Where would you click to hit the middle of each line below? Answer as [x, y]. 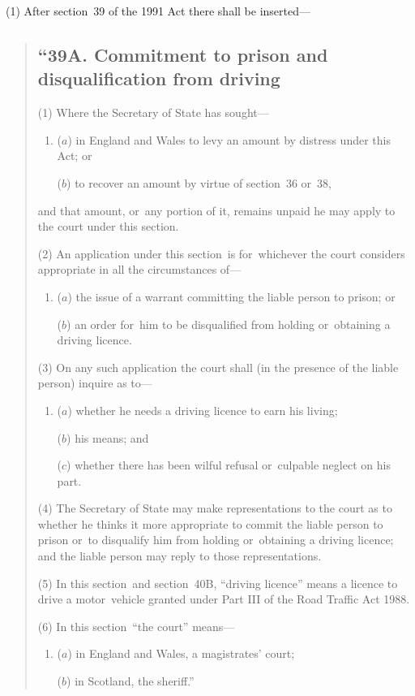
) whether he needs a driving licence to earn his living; [203, 410]
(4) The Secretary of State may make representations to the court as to [215, 508]
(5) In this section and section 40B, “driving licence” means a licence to [218, 583]
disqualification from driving [159, 78]
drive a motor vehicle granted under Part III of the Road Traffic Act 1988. [224, 599]
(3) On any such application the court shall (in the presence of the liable [218, 367]
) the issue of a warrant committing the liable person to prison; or [231, 296]
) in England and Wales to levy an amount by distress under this [229, 139]
